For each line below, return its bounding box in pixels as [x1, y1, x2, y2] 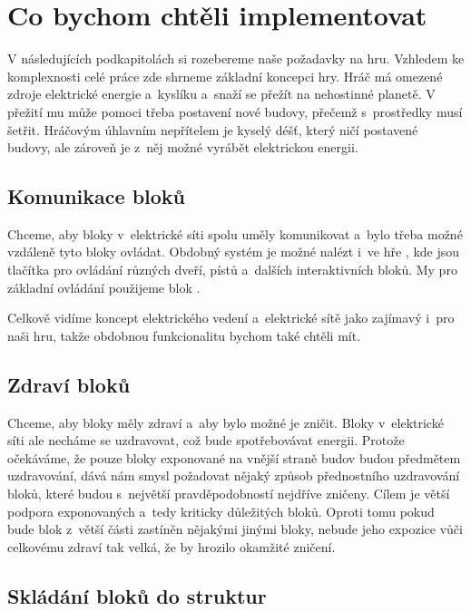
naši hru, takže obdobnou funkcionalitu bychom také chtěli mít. [7, 325, 361, 344]
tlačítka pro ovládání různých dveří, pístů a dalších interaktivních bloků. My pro [7, 260, 457, 279]
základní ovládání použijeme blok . [7, 277, 201, 296]
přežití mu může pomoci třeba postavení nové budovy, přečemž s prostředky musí [7, 102, 463, 121]
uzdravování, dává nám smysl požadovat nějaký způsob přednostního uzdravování [7, 466, 460, 485]
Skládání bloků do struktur [7, 581, 267, 609]
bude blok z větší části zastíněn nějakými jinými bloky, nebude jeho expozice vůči [7, 519, 463, 538]
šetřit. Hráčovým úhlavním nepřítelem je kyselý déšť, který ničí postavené [7, 120, 418, 139]
